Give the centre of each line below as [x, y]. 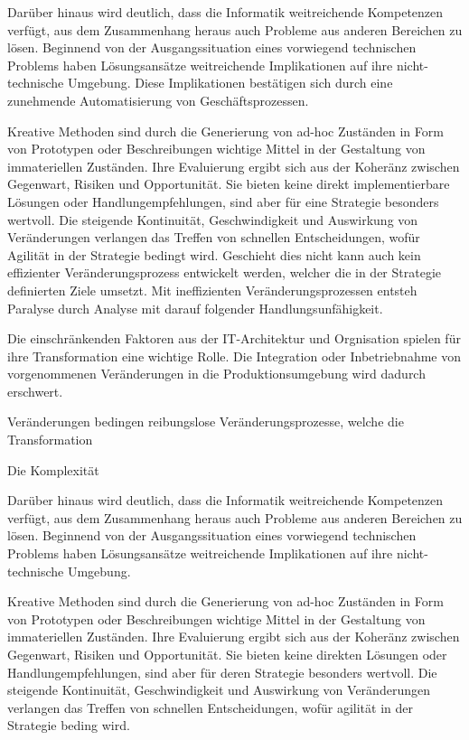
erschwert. [35, 391]
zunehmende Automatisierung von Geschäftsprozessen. [158, 100]
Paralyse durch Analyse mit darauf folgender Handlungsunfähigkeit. [195, 308]
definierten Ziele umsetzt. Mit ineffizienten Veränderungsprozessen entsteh [212, 290]
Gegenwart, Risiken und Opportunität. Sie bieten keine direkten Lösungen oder [227, 654]
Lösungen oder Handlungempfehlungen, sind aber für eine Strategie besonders [223, 201]
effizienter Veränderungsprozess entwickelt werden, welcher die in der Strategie [224, 272]
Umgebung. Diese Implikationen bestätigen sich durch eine [230, 83]
